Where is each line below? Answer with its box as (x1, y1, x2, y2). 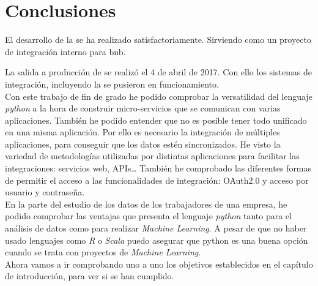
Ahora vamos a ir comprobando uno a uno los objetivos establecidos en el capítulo (5, 257, 313, 270)
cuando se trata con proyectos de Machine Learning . (5, 246, 201, 258)
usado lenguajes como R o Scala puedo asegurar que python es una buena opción (5, 233, 308, 246)
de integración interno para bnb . (5, 45, 126, 58)
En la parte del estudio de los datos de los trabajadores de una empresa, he (5, 197, 287, 210)
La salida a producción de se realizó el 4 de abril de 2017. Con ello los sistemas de (5, 66, 312, 78)
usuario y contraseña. (5, 186, 85, 198)
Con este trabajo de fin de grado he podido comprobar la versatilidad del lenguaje (5, 89, 312, 102)
